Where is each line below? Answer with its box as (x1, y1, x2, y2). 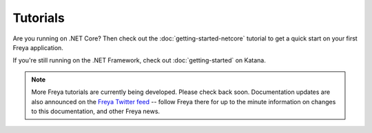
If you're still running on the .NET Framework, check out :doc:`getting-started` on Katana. (12, 56, 267, 64)
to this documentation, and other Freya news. (31, 107, 161, 115)
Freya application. (12, 43, 63, 51)
